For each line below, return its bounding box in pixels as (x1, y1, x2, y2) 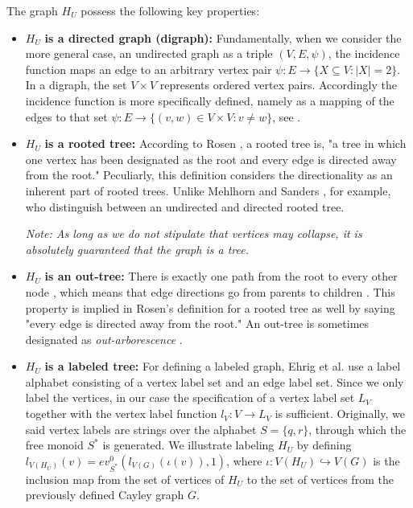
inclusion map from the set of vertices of (25, 470, 225, 487)
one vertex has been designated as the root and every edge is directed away (25, 150, 397, 167)
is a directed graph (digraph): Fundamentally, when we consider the (44, 29, 402, 46)
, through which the (308, 420, 407, 437)
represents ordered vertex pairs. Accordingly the (159, 76, 397, 93)
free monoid (25, 436, 84, 453)
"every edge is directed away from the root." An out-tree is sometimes (25, 315, 370, 332)
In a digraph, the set (25, 76, 127, 93)
